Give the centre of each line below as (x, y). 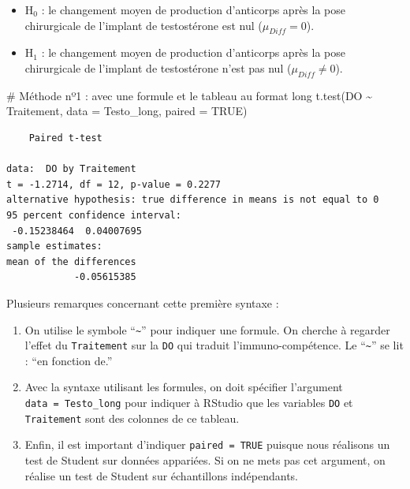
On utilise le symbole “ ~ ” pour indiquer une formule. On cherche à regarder (207, 329)
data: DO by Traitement (71, 169)
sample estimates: (54, 246)
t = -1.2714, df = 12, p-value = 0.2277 (114, 184)
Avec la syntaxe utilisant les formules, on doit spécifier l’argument (184, 387)
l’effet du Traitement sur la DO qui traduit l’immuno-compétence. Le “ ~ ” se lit (214, 345)
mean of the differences (71, 261)
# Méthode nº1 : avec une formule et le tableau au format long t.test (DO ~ (189, 95)
